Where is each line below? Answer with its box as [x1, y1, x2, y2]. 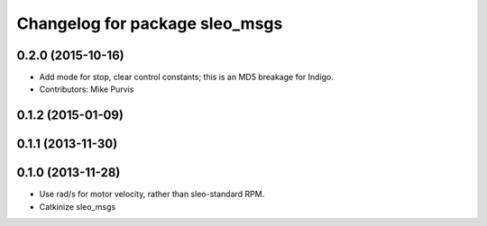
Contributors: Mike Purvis [39, 84, 134, 95]
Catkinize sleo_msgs [39, 201, 116, 212]
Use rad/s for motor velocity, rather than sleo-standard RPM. [39, 189, 265, 200]
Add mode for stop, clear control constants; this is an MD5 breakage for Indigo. [39, 72, 334, 83]
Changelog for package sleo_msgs [16, 14, 283, 33]
